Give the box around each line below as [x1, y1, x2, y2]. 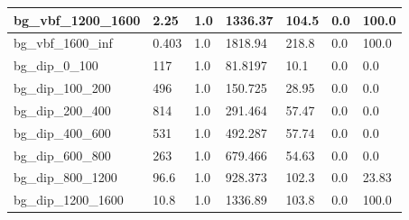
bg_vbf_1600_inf [14, 33, 113, 52]
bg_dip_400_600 [14, 123, 111, 142]
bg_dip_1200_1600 [14, 190, 124, 209]
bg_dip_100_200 [14, 78, 111, 97]
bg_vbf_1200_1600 [14, 10, 141, 29]
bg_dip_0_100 [14, 56, 98, 75]
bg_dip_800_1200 [14, 168, 117, 187]
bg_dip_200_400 [14, 100, 111, 119]
